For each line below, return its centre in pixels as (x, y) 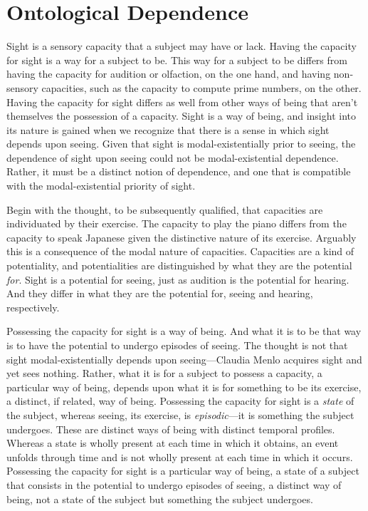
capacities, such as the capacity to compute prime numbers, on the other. (201, 87)
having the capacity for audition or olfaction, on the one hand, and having (169, 74)
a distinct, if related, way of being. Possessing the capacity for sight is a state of (180, 401)
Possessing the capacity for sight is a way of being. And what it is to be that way (184, 331)
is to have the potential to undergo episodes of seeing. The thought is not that (177, 345)
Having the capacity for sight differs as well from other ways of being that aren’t (182, 102)
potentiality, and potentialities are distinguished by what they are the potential (179, 265)
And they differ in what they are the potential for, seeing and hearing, (160, 293)
